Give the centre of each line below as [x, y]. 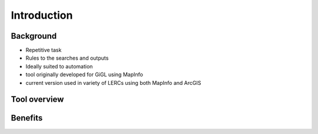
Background [34, 36]
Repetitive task [44, 50]
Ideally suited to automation [59, 66]
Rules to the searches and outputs [67, 58]
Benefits [27, 118]
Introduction [42, 15]
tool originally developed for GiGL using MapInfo [85, 75]
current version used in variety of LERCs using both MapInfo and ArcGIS [113, 83]
